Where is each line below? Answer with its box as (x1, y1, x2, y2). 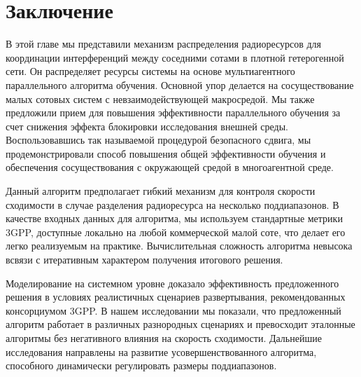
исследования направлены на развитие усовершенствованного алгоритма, (6, 344, 317, 359)
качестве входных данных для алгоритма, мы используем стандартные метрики (6, 211, 343, 226)
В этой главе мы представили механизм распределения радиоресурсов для (6, 36, 322, 51)
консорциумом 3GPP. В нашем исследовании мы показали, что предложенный (6, 303, 341, 317)
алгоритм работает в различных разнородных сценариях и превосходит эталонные (6, 317, 355, 331)
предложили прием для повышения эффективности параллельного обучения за (6, 105, 341, 120)
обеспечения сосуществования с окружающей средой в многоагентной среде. (6, 160, 334, 174)
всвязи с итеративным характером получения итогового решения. (6, 252, 283, 267)
